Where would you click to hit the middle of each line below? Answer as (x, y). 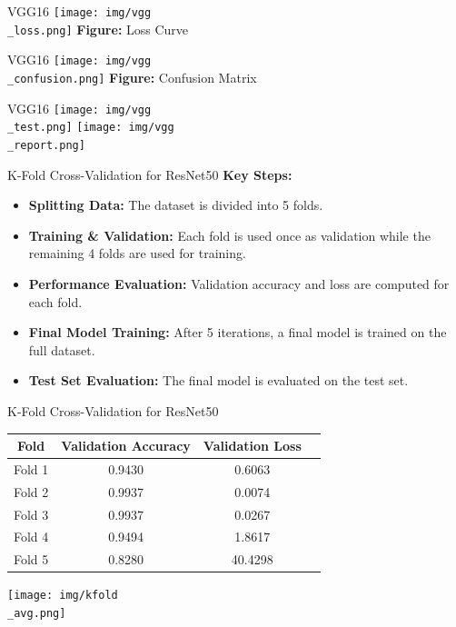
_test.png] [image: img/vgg (91, 128)
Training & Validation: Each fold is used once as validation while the (229, 235)
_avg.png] (37, 613)
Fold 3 (31, 514)
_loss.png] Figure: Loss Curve (98, 29)
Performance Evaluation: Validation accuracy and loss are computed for (239, 283)
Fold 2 (31, 491)
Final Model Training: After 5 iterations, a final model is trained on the (238, 332)
